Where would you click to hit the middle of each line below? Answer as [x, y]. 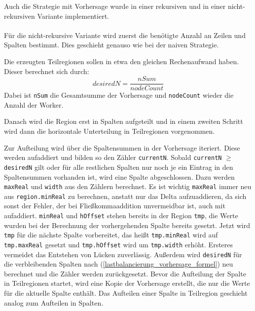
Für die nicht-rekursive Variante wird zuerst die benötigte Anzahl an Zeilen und [125, 35]
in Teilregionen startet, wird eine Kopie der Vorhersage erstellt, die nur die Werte [127, 283]
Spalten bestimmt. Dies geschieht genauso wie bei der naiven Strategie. [111, 45]
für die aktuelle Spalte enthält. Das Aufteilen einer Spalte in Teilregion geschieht [126, 293]
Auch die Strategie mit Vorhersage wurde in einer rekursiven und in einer [115, 6]
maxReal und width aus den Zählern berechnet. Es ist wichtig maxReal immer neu [128, 186]
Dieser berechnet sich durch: [47, 71]
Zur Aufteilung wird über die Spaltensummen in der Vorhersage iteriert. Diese [122, 147]
